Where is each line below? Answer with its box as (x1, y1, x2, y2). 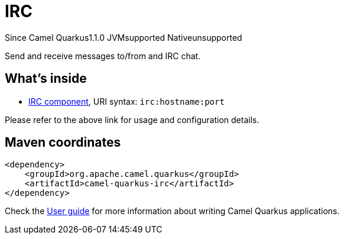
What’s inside (5, 71, 87, 86)
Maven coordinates (5, 135, 121, 150)
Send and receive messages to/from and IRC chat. (5, 50, 201, 61)
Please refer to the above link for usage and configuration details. (5, 114, 259, 125)
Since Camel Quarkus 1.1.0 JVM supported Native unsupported (5, 32, 242, 43)
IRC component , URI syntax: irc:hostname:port (28, 96, 225, 106)
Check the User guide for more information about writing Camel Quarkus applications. (5, 206, 340, 217)
